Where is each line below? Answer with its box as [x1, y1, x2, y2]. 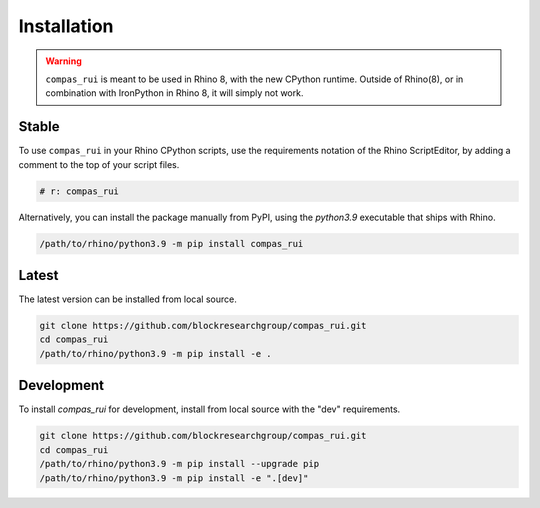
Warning [45, 55, 82, 67]
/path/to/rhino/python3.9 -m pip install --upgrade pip [39, 458, 320, 470]
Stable [18, 118, 60, 135]
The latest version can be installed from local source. [18, 293, 237, 305]
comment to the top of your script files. [18, 158, 180, 170]
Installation [18, 15, 114, 37]
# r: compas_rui [39, 185, 120, 197]
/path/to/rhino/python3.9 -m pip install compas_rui [39, 238, 304, 249]
